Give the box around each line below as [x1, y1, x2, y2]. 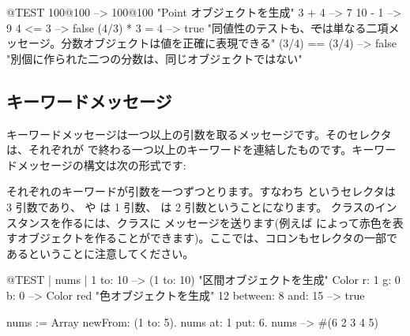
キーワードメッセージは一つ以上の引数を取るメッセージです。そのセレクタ [6, 125, 392, 142]
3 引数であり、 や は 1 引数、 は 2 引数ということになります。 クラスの [6, 198, 375, 215]
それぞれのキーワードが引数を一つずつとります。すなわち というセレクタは [6, 183, 396, 200]
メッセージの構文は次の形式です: [17, 156, 186, 173]
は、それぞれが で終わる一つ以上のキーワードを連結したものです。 [6, 141, 352, 158]
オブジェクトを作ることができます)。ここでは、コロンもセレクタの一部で [17, 230, 397, 246]
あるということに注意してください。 [6, 245, 194, 261]
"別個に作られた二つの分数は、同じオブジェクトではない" [6, 50, 303, 66]
